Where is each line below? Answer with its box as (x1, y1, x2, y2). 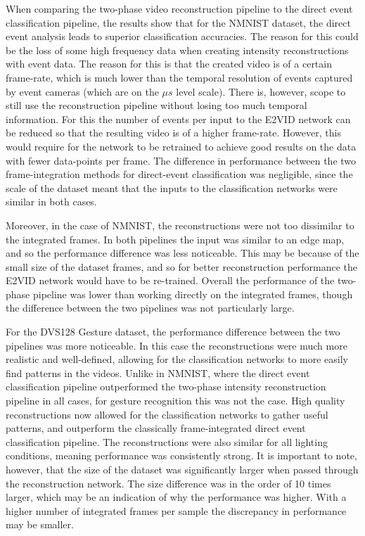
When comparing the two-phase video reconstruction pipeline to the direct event (6, 1, 353, 15)
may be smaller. (6, 517, 74, 532)
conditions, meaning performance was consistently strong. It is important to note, (6, 448, 357, 463)
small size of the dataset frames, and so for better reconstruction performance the (6, 259, 358, 274)
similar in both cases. (6, 194, 97, 209)
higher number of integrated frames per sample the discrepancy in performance (6, 503, 347, 518)
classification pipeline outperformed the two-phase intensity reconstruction (6, 379, 326, 394)
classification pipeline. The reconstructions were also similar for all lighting (6, 434, 328, 449)
